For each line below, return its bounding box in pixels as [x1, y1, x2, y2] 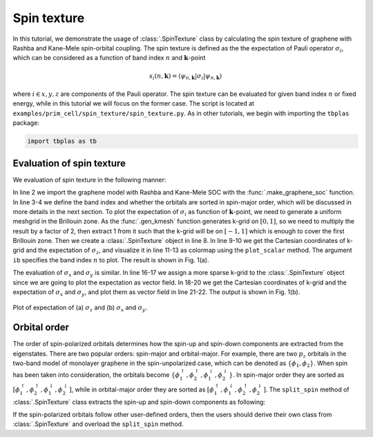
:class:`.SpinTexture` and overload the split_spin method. [12, 420, 184, 428]
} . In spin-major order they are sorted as [229, 371, 345, 379]
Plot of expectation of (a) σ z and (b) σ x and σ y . [12, 304, 148, 313]
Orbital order [12, 322, 69, 333]
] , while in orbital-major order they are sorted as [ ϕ [69, 385, 214, 394]
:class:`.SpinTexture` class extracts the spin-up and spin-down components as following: [12, 398, 266, 406]
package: [12, 119, 39, 127]
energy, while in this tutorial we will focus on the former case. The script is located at [12, 99, 255, 108]
